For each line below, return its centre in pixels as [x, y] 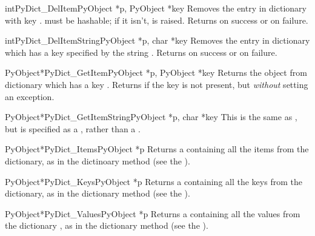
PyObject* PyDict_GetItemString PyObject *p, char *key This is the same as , [151, 117]
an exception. [30, 96]
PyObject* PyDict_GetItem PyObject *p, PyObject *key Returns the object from [156, 72]
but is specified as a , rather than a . [73, 128]
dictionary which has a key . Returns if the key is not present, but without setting [157, 84]
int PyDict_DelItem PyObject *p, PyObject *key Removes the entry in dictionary [156, 8]
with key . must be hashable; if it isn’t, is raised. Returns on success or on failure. [157, 20]
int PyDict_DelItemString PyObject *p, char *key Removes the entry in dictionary [157, 40]
